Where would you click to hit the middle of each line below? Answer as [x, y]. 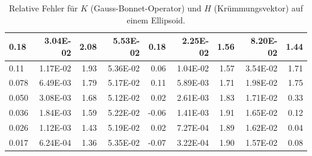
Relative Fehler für [43, 8]
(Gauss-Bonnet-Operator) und [146, 8]
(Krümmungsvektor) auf [258, 8]
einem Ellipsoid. [156, 19]
